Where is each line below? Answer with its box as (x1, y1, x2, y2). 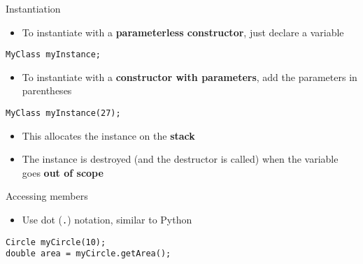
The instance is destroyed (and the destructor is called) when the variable (22, 152, 339, 166)
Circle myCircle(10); (6, 237, 106, 247)
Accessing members (6, 189, 88, 203)
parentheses (22, 83, 72, 98)
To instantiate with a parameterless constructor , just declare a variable (22, 24, 344, 39)
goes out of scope (22, 165, 104, 179)
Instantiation (6, 1, 61, 15)
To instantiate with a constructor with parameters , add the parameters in (22, 69, 357, 84)
